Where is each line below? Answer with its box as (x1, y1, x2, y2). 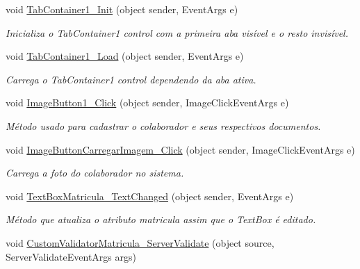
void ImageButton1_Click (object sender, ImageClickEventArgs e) (6, 95, 289, 110)
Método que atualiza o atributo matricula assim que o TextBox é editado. (6, 212, 316, 227)
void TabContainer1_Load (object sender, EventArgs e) (6, 49, 244, 63)
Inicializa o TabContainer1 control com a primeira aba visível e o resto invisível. (6, 25, 348, 40)
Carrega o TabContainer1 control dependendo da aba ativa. (6, 72, 256, 86)
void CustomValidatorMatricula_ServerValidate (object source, (6, 235, 275, 250)
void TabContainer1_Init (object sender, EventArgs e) (6, 2, 238, 16)
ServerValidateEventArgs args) (6, 249, 136, 263)
